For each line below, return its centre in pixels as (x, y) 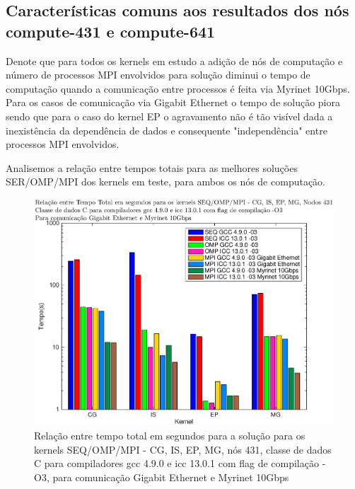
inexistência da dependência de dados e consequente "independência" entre (167, 130)
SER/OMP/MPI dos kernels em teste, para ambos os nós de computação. (166, 182)
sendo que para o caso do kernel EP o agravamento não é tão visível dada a (169, 116)
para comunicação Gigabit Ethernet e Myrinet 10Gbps (171, 477)
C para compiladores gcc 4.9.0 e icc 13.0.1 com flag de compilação (176, 463)
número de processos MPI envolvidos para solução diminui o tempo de (158, 75)
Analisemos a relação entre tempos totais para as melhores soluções (152, 167)
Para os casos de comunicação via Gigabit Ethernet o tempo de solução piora (173, 102)
